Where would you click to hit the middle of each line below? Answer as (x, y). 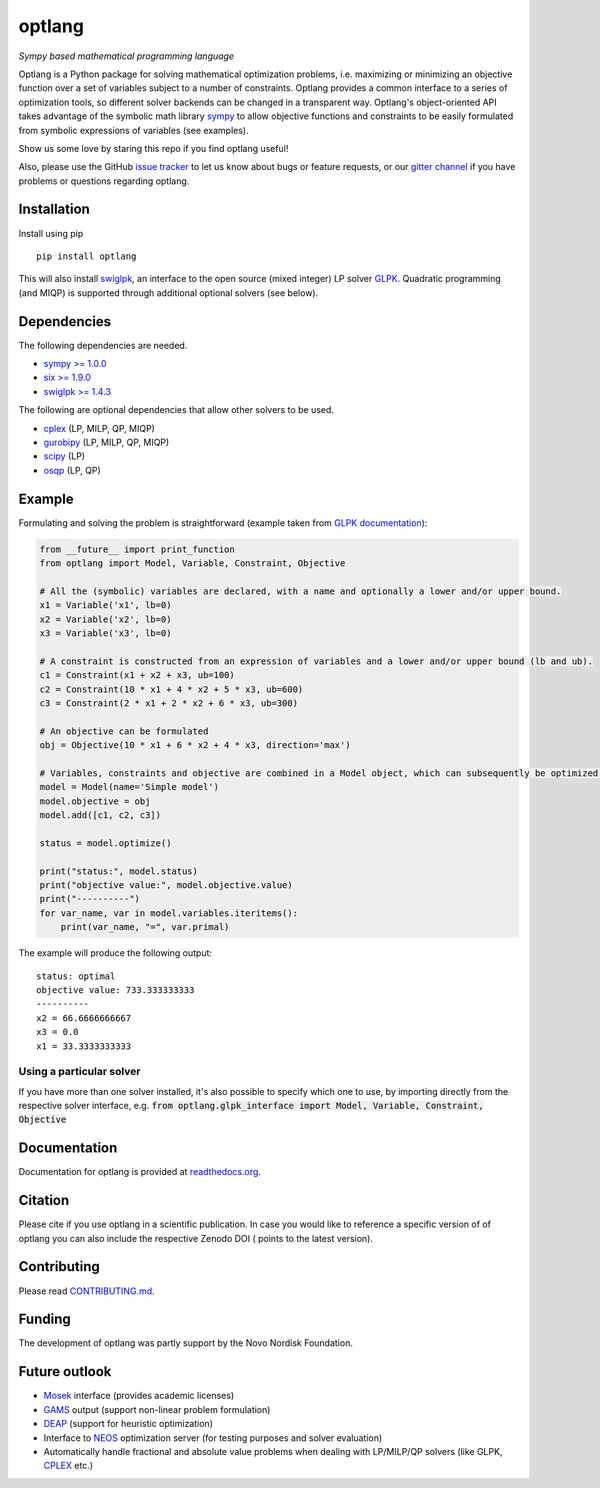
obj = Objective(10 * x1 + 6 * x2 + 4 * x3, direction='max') (195, 745)
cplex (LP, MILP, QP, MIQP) (99, 428)
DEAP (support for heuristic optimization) (128, 1424)
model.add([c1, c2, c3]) (100, 815)
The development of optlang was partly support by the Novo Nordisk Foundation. (186, 1343)
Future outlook (65, 1371)
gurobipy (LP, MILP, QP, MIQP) (106, 442)
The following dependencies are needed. (103, 345)
